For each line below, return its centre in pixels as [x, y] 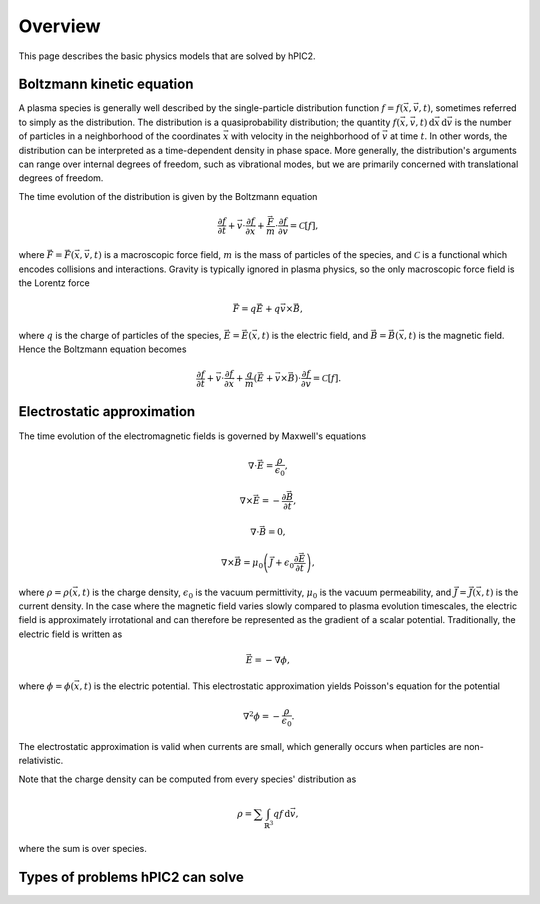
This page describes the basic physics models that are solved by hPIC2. [167, 56]
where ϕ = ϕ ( [46, 686]
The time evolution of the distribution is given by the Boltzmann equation [168, 196]
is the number [483, 122]
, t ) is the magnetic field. [454, 335]
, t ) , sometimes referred [467, 108]
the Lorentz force [54, 283]
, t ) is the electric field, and [312, 335]
